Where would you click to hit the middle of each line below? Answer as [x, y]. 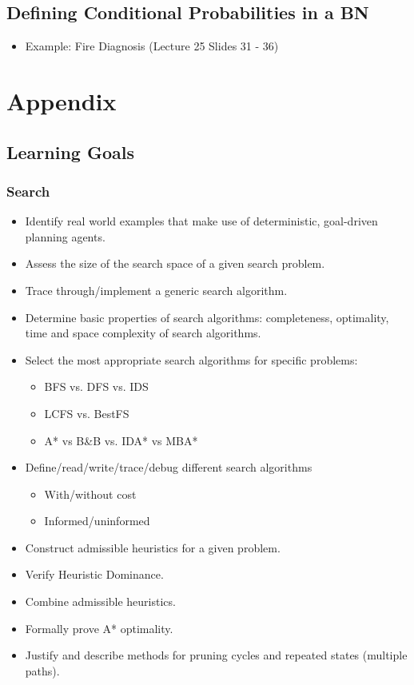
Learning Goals [70, 151]
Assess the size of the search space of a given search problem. [175, 263]
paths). [42, 670]
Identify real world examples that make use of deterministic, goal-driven [201, 221]
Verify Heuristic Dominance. [94, 574]
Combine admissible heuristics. [100, 601]
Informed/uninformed [97, 521]
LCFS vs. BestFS [87, 413]
